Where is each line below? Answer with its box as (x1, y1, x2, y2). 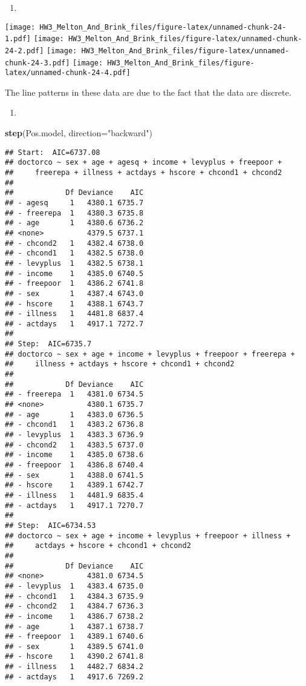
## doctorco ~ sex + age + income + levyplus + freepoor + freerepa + (5, 349, 295, 358)
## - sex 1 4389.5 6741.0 (5, 642, 144, 651)
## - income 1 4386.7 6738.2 (5, 612, 144, 621)
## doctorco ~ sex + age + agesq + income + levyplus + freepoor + (5, 158, 282, 167)
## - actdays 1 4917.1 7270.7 (5, 501, 144, 510)
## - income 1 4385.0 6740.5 (5, 269, 144, 278)
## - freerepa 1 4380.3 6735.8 (5, 208, 144, 217)
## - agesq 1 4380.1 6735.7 (5, 198, 144, 207)
